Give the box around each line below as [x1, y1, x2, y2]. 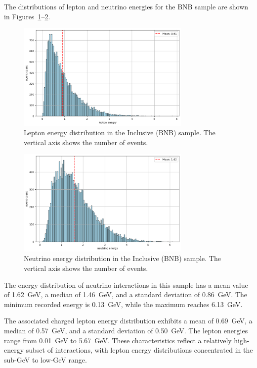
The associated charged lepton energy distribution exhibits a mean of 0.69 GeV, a [4, 315, 253, 326]
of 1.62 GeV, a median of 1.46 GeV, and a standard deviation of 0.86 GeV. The [4, 289, 247, 300]
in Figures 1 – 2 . [4, 11, 50, 21]
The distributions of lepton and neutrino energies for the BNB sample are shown [4, 1, 249, 11]
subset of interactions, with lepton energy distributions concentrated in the [26, 345, 253, 355]
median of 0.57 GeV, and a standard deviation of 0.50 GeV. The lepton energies [4, 325, 248, 335]
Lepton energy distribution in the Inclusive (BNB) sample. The [24, 127, 215, 138]
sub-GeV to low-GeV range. [4, 354, 87, 365]
